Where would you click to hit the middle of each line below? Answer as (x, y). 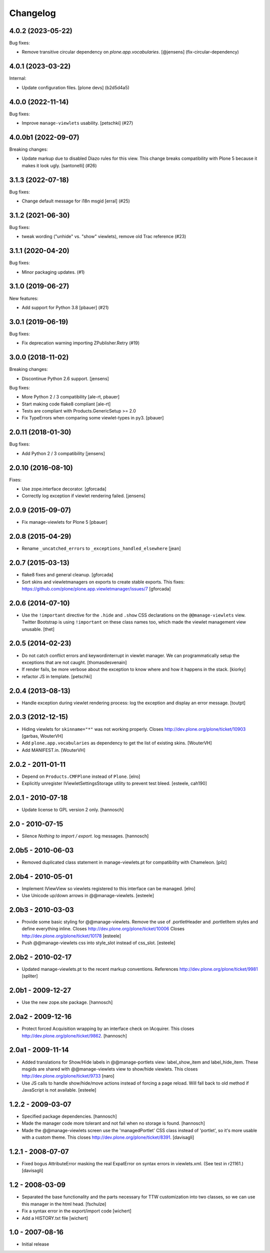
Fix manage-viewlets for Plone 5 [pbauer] (64, 522)
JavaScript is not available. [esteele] (59, 1090)
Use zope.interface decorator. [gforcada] (64, 489)
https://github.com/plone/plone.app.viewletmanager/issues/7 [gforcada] (96, 588)
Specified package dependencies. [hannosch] (69, 1116)
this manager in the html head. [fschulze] (64, 1204)
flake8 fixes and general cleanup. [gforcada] (67, 575)
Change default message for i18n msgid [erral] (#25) (76, 201)
